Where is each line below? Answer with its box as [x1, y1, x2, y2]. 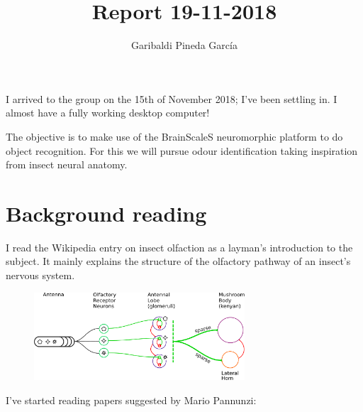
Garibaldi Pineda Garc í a [131, 38, 238, 53]
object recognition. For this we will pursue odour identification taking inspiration [6, 143, 358, 158]
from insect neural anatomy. [6, 157, 128, 172]
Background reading [6, 198, 207, 227]
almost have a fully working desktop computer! [6, 105, 210, 120]
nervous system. [6, 268, 75, 282]
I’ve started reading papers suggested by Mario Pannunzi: [6, 393, 257, 408]
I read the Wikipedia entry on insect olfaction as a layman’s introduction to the [6, 239, 353, 254]
